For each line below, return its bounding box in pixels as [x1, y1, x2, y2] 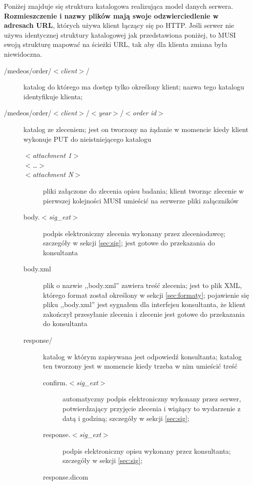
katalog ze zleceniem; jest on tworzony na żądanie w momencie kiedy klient [23, 124, 249, 134]
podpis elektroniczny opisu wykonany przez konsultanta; [63, 445, 231, 456]
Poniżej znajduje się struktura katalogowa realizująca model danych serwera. [4, 1, 233, 11]
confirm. [43, 377, 67, 387]
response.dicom [43, 471, 88, 482]
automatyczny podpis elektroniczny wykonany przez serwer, [63, 394, 241, 404]
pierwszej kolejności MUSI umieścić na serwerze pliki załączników [43, 195, 239, 205]
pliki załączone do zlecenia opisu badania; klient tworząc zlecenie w [43, 185, 244, 196]
